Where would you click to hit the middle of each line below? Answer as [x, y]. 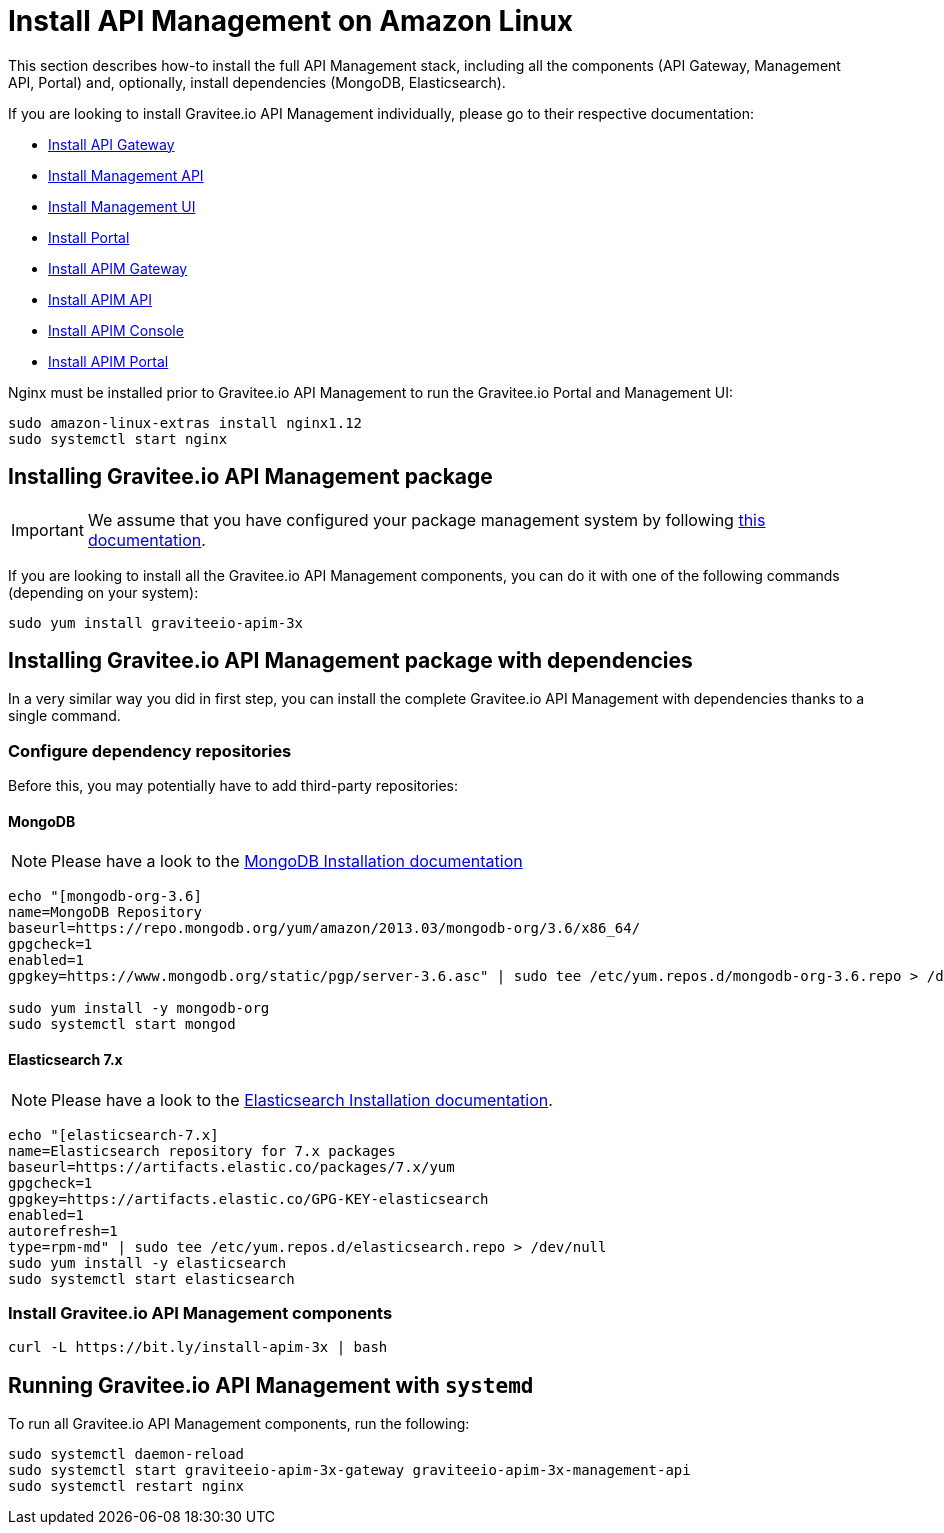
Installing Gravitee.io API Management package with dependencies [350, 661]
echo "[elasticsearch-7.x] [113, 1134]
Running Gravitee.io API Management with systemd [271, 1385]
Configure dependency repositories [150, 750]
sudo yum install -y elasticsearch [147, 1262]
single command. [64, 716]
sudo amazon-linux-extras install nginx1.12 [185, 422]
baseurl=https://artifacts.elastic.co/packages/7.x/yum [231, 1166]
